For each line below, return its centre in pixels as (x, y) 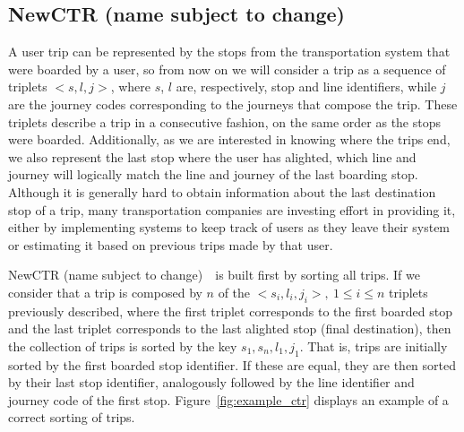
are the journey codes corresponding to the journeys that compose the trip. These (233, 104)
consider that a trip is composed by (105, 292)
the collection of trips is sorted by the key (123, 346)
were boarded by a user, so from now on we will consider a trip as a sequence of (227, 69)
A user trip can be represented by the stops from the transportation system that (229, 52)
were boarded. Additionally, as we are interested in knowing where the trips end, (229, 139)
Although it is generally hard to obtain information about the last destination (222, 191)
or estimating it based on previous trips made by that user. (171, 244)
